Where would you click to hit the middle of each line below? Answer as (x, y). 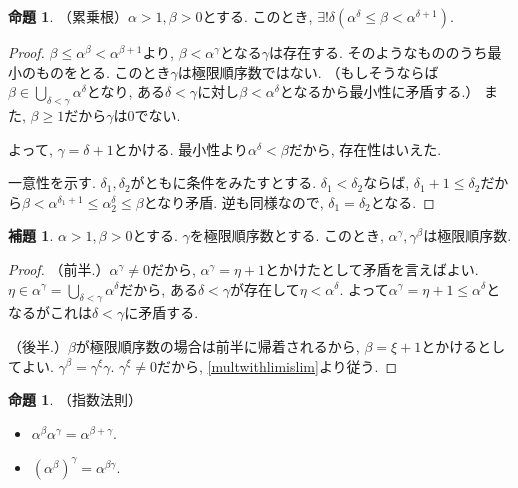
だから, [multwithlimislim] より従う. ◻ (277, 365)
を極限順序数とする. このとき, (286, 235)
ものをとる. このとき (103, 71)
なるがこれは (50, 312)
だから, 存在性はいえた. (365, 148)
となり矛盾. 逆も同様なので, (233, 201)
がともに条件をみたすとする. (223, 182)
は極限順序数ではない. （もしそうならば (308, 71)
